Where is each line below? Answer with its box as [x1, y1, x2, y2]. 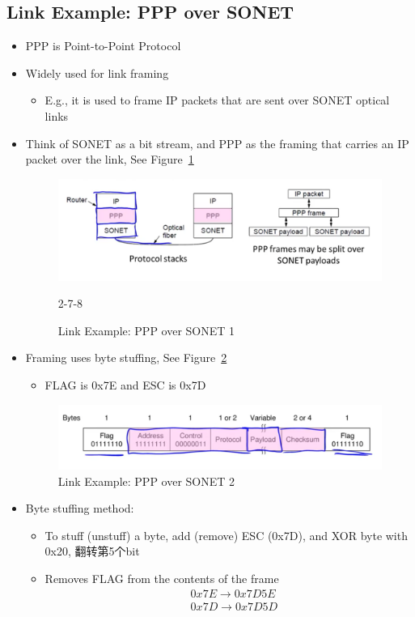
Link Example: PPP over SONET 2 [57, 472, 235, 489]
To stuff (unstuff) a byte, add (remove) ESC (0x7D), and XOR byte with [44, 526, 408, 543]
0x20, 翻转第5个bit [44, 543, 140, 560]
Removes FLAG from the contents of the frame [44, 570, 279, 587]
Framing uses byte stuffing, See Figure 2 [25, 349, 227, 366]
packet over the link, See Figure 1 [25, 151, 194, 168]
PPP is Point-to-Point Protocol [25, 37, 181, 54]
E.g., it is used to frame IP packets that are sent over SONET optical [44, 91, 390, 109]
